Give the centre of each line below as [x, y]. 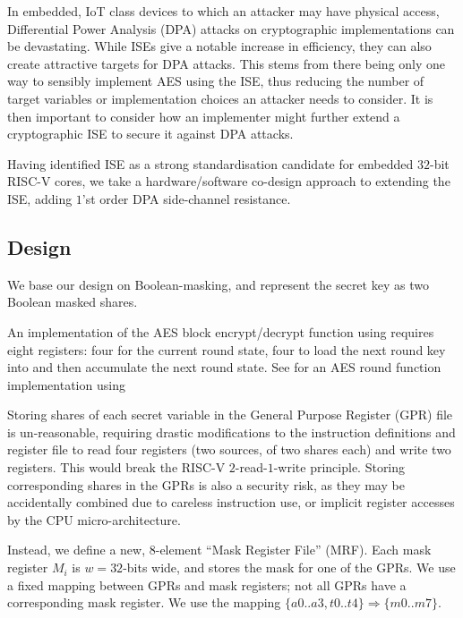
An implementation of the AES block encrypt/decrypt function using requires [221, 331]
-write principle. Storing [339, 467]
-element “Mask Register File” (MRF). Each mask [293, 550]
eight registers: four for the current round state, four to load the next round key [227, 349]
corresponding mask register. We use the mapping [144, 602]
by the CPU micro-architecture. [94, 519]
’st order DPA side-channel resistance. [186, 198]
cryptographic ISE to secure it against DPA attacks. [150, 134]
